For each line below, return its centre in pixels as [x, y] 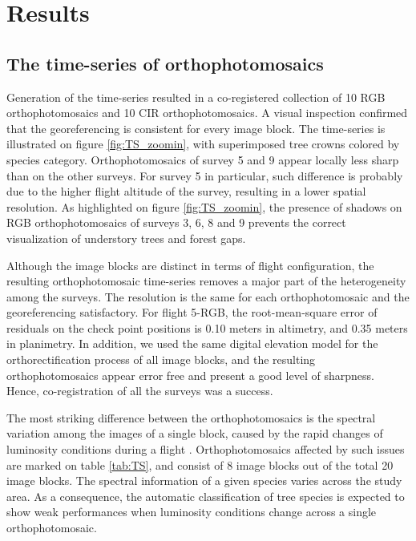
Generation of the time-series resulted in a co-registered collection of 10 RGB [196, 97]
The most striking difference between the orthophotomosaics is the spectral [191, 417]
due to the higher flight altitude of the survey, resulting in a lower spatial [186, 191]
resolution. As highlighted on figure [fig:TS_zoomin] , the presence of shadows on [204, 206]
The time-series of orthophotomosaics [165, 63]
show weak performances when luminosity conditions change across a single [192, 512]
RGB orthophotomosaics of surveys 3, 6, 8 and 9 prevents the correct [176, 222]
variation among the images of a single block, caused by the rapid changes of [195, 433]
